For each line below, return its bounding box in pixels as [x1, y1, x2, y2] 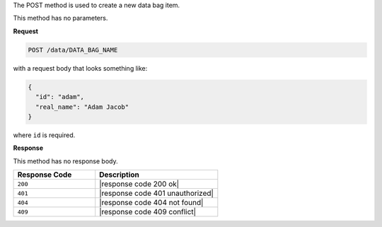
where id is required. [13, 131, 76, 139]
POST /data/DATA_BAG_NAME [28, 46, 118, 54]
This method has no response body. [13, 156, 118, 165]
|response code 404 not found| [99, 198, 204, 208]
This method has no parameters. [13, 14, 108, 23]
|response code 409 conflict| [99, 207, 197, 217]
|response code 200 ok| [99, 179, 180, 189]
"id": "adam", [35, 93, 85, 101]
